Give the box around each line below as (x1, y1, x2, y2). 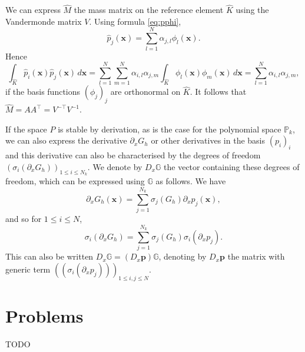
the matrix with (227, 250, 285, 263)
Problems (5, 303, 84, 327)
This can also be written (5, 250, 94, 263)
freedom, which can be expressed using (5, 175, 145, 187)
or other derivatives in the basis (151, 134, 265, 147)
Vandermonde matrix (5, 15, 82, 27)
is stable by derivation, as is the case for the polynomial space (58, 122, 281, 135)
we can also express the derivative (5, 134, 127, 147)
